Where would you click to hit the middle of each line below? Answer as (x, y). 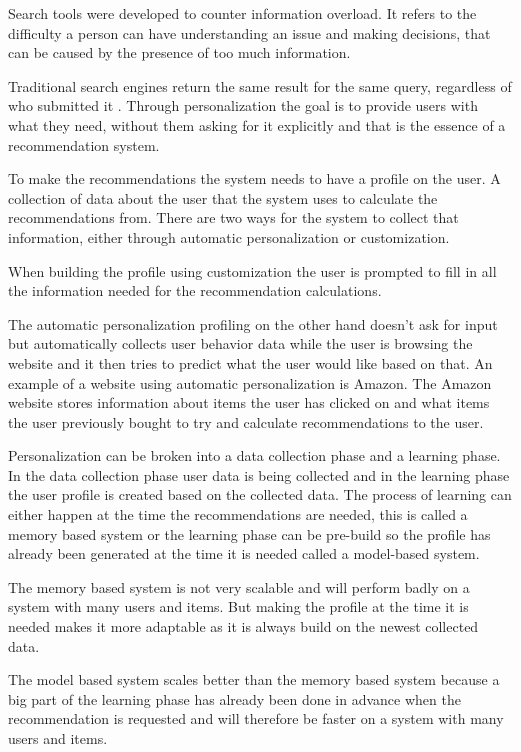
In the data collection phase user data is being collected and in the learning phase (259, 474)
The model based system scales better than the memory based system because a (254, 679)
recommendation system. (84, 144)
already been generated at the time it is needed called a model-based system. (244, 553)
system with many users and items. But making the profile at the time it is (238, 606)
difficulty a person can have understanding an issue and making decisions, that (249, 32)
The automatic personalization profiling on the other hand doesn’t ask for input (253, 323)
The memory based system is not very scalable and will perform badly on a (239, 586)
